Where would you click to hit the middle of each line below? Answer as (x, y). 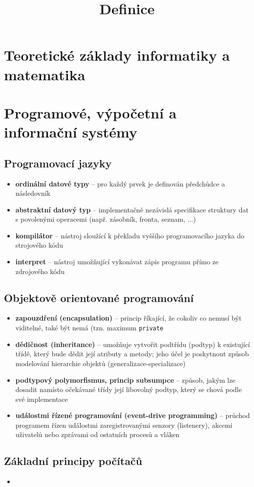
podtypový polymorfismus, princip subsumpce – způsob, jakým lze (125, 380)
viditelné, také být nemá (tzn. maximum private (89, 328)
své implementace (42, 399)
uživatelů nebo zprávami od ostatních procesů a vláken (97, 434)
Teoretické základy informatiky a (117, 55)
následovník (33, 193)
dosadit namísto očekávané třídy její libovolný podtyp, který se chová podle (128, 389)
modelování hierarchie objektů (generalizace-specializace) (100, 363)
